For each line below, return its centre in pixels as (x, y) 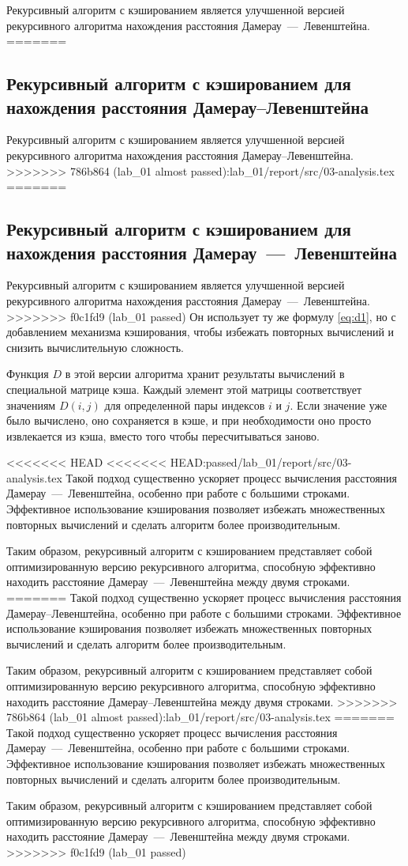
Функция (28, 374)
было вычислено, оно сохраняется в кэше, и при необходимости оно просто (189, 420)
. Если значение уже (339, 405)
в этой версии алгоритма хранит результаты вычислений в (205, 374)
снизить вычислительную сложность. (95, 347)
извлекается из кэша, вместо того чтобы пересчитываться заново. (163, 435)
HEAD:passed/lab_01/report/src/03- (261, 462)
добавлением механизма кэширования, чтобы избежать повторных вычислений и (200, 332)
